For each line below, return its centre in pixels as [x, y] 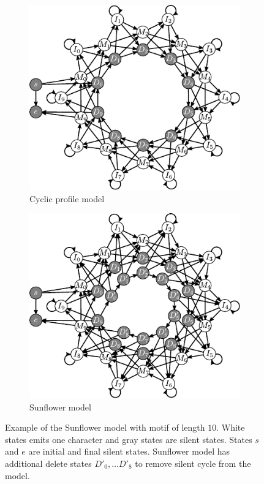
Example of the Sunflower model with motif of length [105, 427]
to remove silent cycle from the [193, 463]
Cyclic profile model [67, 198]
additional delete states [48, 463]
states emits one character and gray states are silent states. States [129, 439]
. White [231, 427]
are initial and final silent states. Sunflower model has [129, 451]
